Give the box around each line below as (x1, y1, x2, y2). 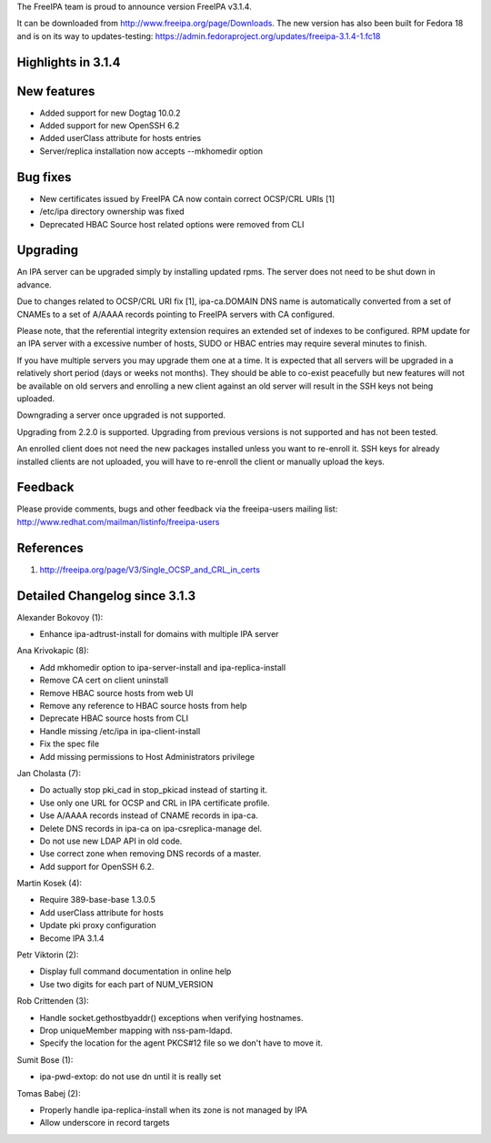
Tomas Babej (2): (16, 1087, 81, 1098)
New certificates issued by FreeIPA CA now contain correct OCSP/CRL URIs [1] (39, 193, 336, 204)
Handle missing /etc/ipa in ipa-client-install (39, 725, 201, 736)
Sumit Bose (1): (16, 1054, 74, 1065)
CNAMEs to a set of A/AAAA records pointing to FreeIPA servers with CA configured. (16, 309, 336, 319)
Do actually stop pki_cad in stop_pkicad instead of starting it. (39, 784, 268, 795)
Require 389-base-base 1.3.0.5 (39, 895, 156, 905)
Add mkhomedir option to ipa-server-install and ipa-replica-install (39, 662, 286, 673)
